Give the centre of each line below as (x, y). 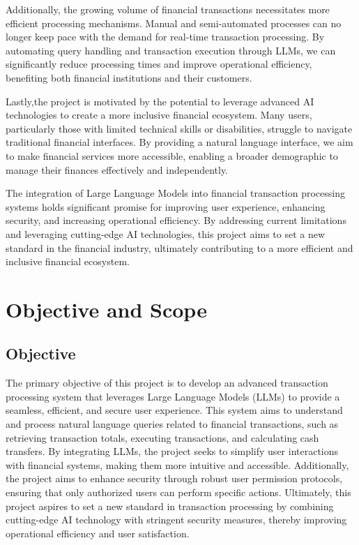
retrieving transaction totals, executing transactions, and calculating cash (162, 437)
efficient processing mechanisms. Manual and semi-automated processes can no (174, 23)
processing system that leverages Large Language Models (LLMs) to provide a (173, 396)
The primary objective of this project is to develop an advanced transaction (167, 383)
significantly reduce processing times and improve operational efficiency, (159, 64)
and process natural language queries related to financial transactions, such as (172, 424)
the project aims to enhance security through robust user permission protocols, (174, 478)
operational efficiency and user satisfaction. (98, 533)
